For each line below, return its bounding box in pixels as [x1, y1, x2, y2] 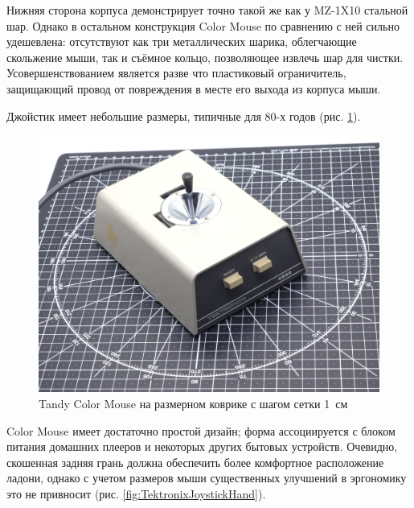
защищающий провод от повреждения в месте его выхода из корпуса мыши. [6, 80, 381, 97]
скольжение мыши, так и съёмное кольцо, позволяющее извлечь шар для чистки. [6, 48, 404, 65]
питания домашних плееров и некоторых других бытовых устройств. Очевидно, [6, 438, 398, 455]
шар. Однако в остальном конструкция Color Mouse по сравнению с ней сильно [6, 17, 400, 34]
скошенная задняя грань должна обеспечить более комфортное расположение [6, 453, 384, 470]
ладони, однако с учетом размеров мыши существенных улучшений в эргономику [6, 469, 407, 486]
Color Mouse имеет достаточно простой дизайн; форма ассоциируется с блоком [6, 422, 396, 439]
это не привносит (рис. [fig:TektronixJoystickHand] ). [6, 485, 266, 502]
